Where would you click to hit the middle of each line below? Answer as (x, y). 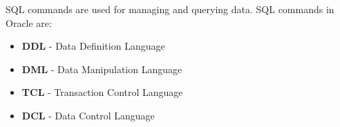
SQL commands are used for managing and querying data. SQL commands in (170, 9)
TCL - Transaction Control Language (102, 92)
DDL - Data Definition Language (93, 46)
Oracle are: (29, 22)
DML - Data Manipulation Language (102, 69)
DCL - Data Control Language (88, 115)
